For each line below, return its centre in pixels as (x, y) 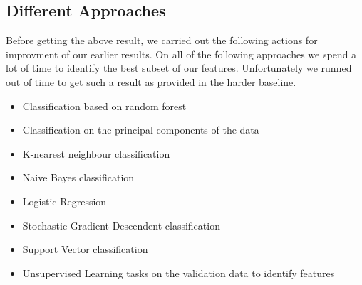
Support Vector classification (85, 249)
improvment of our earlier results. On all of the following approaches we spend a (181, 54)
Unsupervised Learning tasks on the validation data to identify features (179, 273)
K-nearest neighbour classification (96, 153)
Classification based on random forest (104, 106)
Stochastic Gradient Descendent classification (121, 225)
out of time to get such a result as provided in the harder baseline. (151, 81)
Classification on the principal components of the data (141, 130)
